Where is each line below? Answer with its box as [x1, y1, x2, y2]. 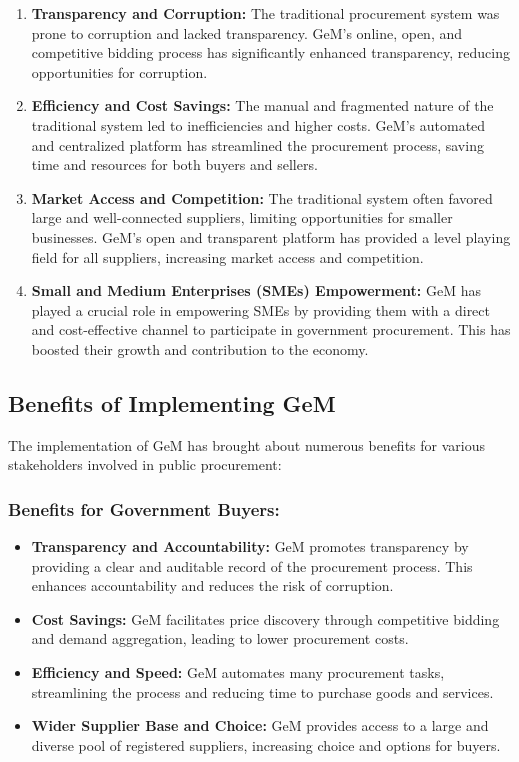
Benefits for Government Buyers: [8, 496, 280, 521]
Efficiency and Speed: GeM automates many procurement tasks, [31, 662, 445, 683]
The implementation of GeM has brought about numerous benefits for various [8, 434, 485, 455]
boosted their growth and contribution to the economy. [31, 338, 369, 359]
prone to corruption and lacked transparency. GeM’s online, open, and [31, 22, 463, 43]
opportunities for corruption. [31, 61, 208, 82]
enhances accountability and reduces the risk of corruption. [31, 575, 394, 596]
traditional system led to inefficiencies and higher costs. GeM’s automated [31, 114, 486, 135]
